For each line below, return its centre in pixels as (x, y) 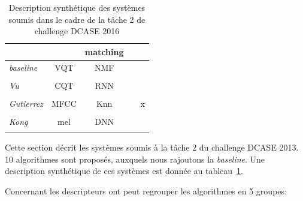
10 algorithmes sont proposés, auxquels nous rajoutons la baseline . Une (135, 159)
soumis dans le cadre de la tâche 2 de (77, 19)
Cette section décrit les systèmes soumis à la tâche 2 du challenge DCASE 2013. (152, 147)
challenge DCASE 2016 (77, 31)
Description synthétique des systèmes (77, 7)
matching (104, 51)
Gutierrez (26, 103)
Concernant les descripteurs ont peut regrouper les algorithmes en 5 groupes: (146, 191)
